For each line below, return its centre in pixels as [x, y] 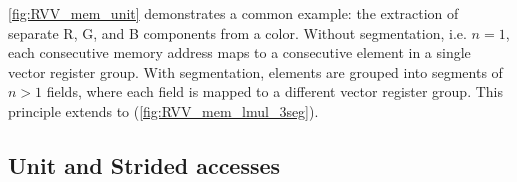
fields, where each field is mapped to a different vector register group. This [275, 91]
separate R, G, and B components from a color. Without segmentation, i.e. [237, 32]
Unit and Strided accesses [144, 164]
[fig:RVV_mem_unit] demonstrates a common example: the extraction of [233, 13]
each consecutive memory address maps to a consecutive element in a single [239, 52]
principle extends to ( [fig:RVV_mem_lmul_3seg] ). [163, 110]
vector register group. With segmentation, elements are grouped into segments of [255, 71]
